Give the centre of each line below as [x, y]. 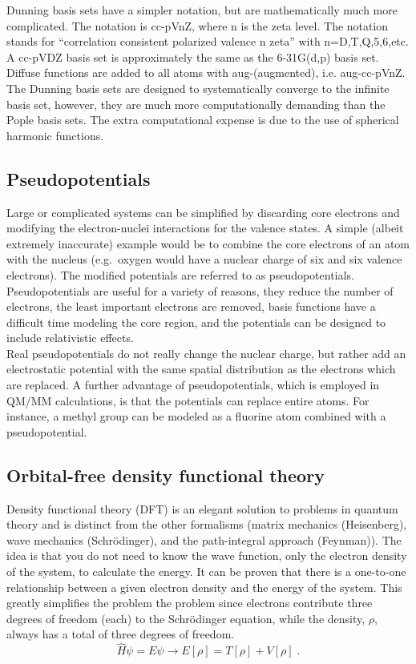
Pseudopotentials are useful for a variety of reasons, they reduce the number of [200, 290]
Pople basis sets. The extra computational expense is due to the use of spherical [203, 120]
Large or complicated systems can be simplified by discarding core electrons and [203, 212]
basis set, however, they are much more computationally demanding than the [196, 104]
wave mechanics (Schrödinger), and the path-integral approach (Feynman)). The [204, 539]
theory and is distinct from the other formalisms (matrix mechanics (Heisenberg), [207, 524]
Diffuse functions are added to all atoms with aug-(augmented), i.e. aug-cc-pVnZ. [206, 72]
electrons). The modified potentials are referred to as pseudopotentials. [180, 274]
